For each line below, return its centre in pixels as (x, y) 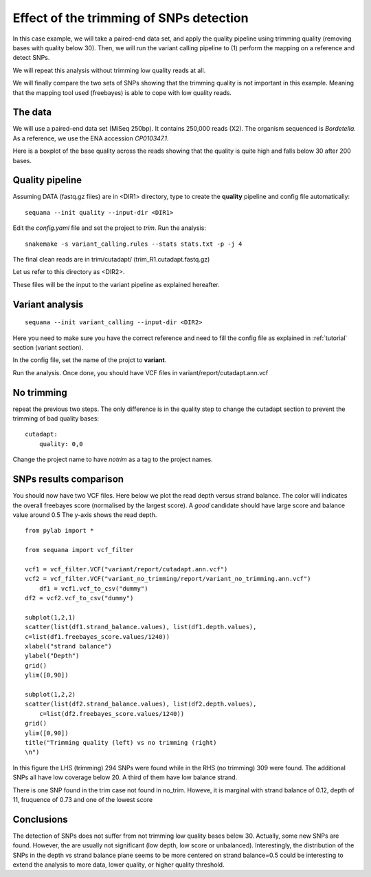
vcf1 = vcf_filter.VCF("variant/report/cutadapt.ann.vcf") (126, 569)
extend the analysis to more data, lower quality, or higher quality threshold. (119, 865)
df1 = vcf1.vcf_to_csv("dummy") (93, 588)
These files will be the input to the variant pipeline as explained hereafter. (116, 284)
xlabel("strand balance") (69, 646)
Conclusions (40, 819)
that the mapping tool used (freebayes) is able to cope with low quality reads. (122, 92)
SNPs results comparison (68, 479)
